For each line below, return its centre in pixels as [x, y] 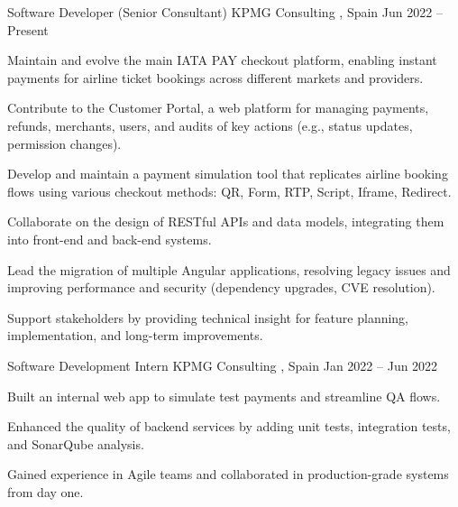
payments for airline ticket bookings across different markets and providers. [215, 77]
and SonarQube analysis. [76, 443]
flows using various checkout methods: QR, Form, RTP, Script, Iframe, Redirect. [229, 191]
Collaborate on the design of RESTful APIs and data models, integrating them [226, 221]
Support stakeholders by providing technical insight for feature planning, [208, 317]
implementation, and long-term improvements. [135, 335]
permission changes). [64, 143]
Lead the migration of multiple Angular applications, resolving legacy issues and [229, 269]
